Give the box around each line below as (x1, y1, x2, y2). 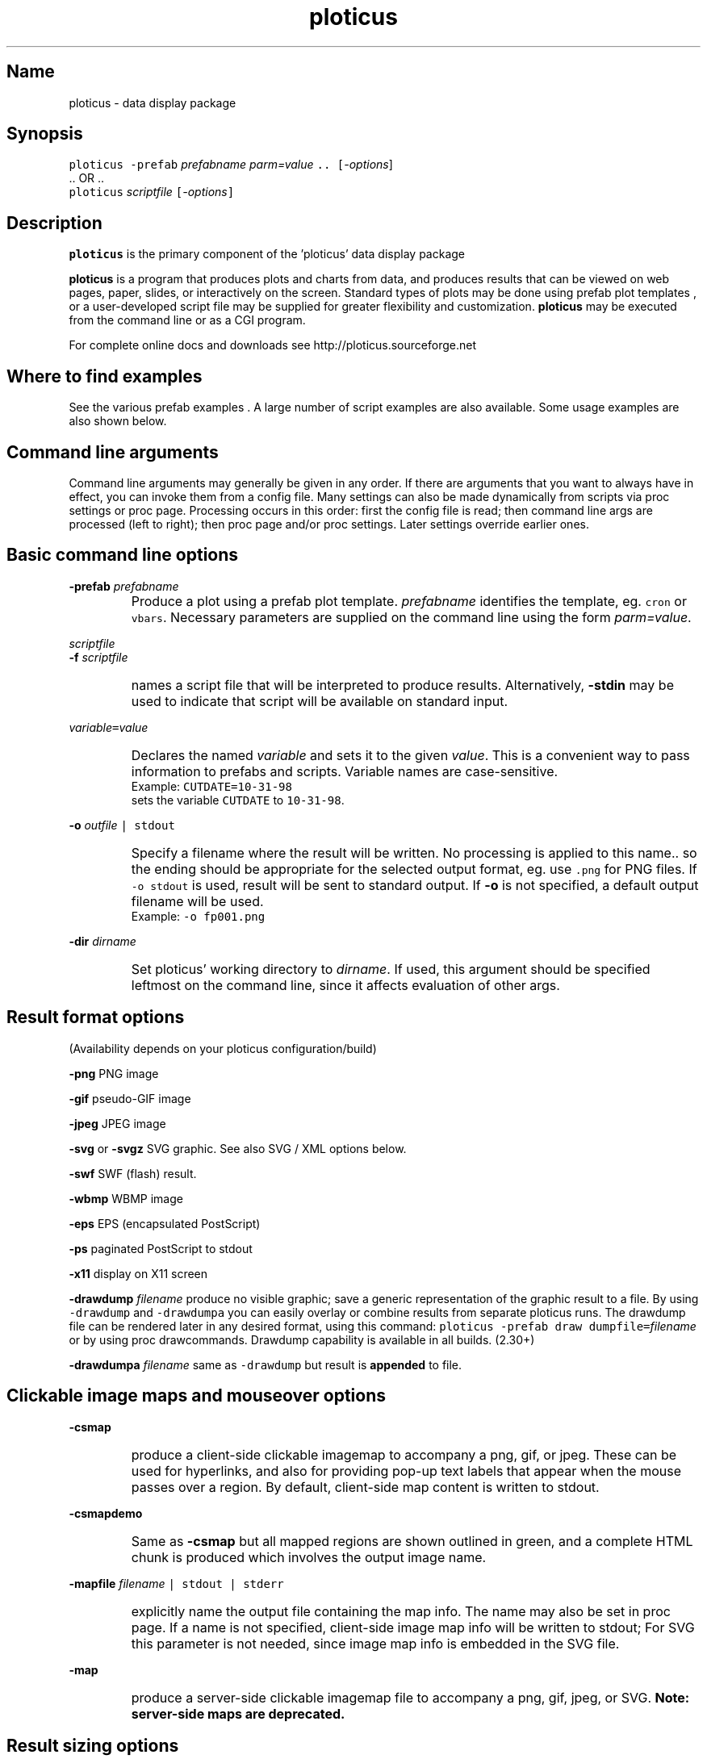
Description (6, 212, 102, 233)
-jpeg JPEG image (69, 1116, 166, 1130)
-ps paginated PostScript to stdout (69, 1241, 253, 1256)
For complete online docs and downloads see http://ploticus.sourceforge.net (69, 338, 476, 353)
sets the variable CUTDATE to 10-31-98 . (131, 792, 345, 807)
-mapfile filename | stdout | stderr (69, 1576, 284, 1590)
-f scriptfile (69, 650, 128, 664)
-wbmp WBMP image (69, 1191, 183, 1205)
